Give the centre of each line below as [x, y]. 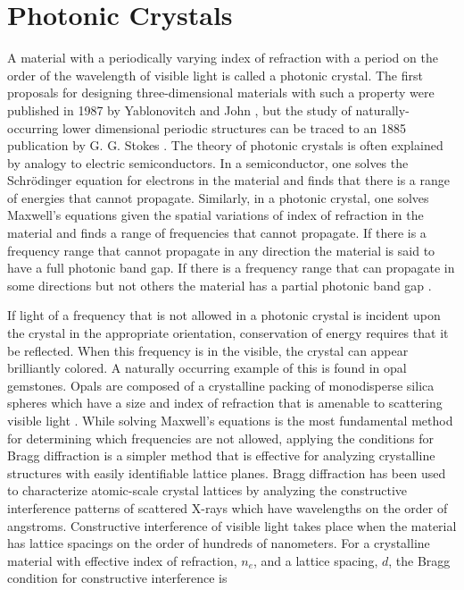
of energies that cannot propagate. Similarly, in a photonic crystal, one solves [218, 197]
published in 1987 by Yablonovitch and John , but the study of [179, 110]
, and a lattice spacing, [316, 560]
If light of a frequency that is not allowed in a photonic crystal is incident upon [224, 315]
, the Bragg [419, 560]
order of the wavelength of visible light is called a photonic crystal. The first [215, 75]
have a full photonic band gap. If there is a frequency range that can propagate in [231, 268]
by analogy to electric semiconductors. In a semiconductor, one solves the [208, 162]
